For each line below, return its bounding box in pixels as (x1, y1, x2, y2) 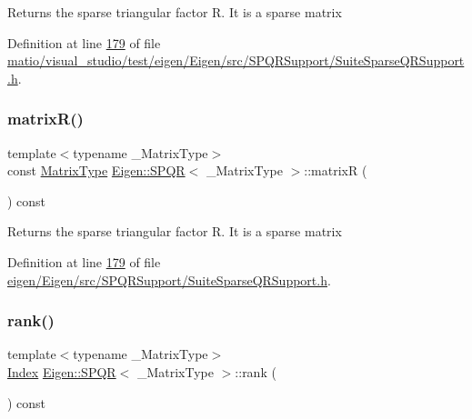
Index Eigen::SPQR (7, 362, 116, 381)
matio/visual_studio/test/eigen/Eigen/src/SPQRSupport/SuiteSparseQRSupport (7, 51, 465, 70)
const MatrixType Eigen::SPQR (7, 161, 186, 180)
